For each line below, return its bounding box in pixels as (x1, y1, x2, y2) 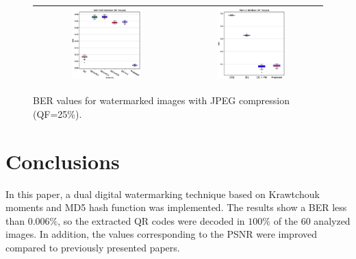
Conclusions (5, 147, 120, 175)
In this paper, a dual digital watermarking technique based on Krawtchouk (5, 186, 320, 201)
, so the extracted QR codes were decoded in (58, 213, 245, 227)
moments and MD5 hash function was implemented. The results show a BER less (5, 200, 347, 214)
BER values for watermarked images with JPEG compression (33, 93, 290, 108)
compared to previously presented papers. (5, 240, 180, 254)
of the (273, 213, 298, 227)
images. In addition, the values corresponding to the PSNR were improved (5, 227, 317, 241)
